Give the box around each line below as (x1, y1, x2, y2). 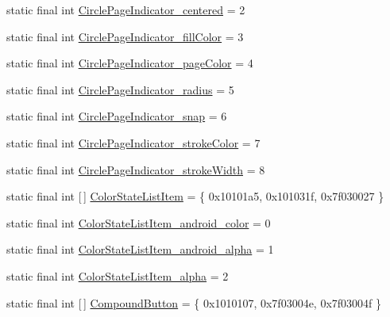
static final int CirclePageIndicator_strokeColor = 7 (6, 134, 261, 151)
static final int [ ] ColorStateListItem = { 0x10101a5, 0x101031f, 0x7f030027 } (6, 188, 384, 204)
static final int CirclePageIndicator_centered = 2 (6, 2, 245, 17)
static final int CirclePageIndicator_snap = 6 (6, 108, 227, 124)
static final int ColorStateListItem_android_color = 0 (6, 214, 271, 231)
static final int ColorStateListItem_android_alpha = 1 (6, 241, 274, 258)
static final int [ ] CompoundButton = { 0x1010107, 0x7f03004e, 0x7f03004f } (6, 294, 382, 311)
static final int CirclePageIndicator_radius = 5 (6, 81, 234, 97)
